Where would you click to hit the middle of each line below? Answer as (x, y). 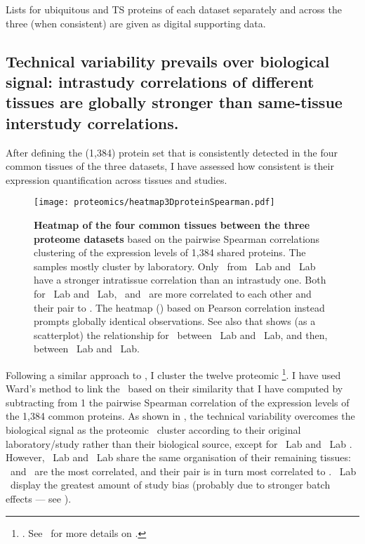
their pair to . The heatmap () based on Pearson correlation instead (179, 307)
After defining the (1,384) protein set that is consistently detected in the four (172, 152)
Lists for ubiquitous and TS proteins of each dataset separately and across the (174, 9)
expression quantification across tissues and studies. (117, 179)
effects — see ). (39, 498)
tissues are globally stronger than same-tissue (174, 102)
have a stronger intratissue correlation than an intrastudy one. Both (180, 280)
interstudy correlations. (92, 122)
